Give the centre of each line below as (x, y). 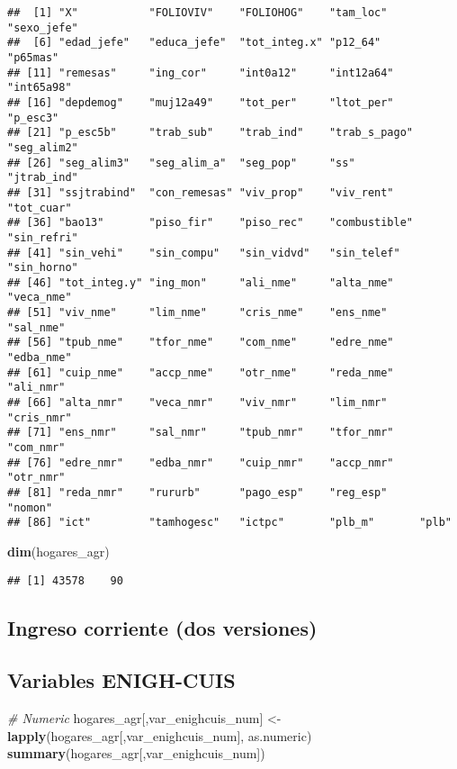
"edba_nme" (40, 358)
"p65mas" (33, 57)
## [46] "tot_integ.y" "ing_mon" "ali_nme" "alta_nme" (201, 282)
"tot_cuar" (40, 208)
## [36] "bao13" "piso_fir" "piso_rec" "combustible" (211, 223)
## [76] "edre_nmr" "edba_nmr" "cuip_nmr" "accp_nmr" (201, 462)
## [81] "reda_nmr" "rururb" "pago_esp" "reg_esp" (197, 493)
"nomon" (30, 507)
